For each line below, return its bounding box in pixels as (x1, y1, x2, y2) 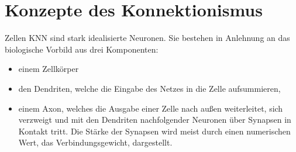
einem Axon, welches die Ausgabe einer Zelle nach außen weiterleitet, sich (18, 102, 283, 114)
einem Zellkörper (18, 63, 79, 75)
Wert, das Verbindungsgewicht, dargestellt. (18, 136, 173, 148)
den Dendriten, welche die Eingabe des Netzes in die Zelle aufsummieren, (18, 82, 281, 94)
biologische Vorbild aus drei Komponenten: (5, 43, 159, 55)
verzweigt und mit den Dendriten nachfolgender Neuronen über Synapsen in (18, 113, 291, 126)
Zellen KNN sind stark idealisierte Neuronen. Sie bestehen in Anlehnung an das (5, 32, 290, 44)
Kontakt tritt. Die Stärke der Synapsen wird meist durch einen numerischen (18, 125, 291, 137)
